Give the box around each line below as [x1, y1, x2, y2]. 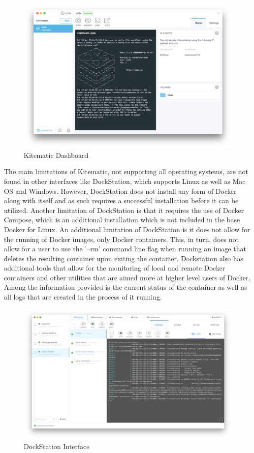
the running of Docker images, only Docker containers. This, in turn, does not [4, 234, 239, 244]
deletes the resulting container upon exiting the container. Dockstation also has [4, 253, 244, 263]
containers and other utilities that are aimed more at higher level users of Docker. [4, 272, 251, 282]
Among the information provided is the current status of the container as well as [4, 282, 247, 292]
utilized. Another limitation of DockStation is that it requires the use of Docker [4, 205, 244, 215]
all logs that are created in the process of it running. [4, 292, 162, 302]
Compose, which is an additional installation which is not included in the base [4, 214, 240, 225]
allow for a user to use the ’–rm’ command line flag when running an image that [4, 243, 246, 254]
